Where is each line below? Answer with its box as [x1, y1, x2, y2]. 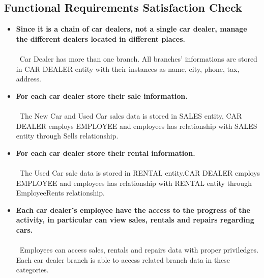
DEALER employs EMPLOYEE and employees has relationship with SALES [16, 120, 257, 131]
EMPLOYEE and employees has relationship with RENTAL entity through [16, 177, 252, 188]
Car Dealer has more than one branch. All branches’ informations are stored [19, 53, 257, 64]
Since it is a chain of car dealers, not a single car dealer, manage [16, 23, 247, 34]
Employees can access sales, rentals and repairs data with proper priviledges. [19, 244, 259, 255]
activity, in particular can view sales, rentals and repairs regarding [16, 214, 254, 225]
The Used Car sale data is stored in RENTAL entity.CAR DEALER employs [19, 167, 260, 178]
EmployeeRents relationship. [16, 187, 105, 198]
